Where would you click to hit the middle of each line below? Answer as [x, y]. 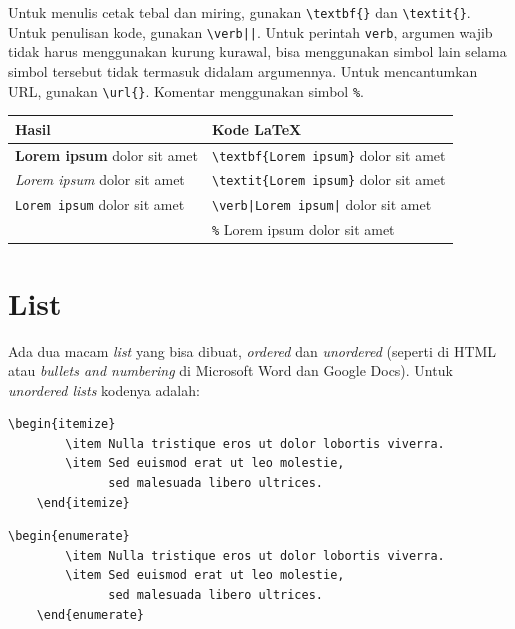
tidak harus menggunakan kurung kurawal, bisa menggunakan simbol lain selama [257, 51]
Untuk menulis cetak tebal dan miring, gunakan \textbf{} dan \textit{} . [239, 12]
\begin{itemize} [62, 424]
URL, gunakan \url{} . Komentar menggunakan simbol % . [186, 90]
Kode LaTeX [256, 128]
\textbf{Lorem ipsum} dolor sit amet [328, 154]
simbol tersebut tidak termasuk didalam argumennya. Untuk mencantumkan [243, 70]
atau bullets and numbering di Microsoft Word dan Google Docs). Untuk [230, 370]
